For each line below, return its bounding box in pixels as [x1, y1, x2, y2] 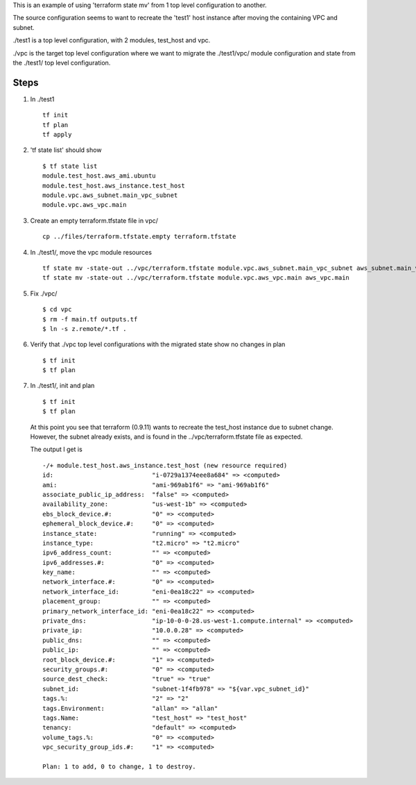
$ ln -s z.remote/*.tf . [42, 325, 127, 332]
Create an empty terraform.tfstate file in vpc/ [30, 216, 159, 225]
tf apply [42, 130, 72, 139]
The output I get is [30, 445, 83, 454]
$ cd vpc [42, 305, 72, 314]
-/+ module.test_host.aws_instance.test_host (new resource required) [42, 462, 288, 469]
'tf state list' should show [30, 146, 102, 154]
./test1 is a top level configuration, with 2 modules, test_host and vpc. [12, 36, 211, 44]
